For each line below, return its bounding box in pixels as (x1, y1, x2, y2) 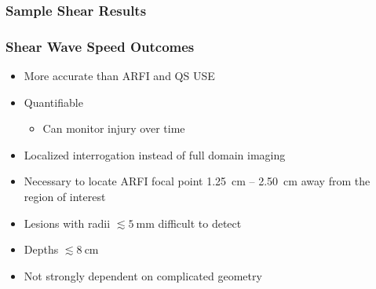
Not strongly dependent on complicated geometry (24, 267, 262, 284)
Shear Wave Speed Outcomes (5, 36, 195, 56)
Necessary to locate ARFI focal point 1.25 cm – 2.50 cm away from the (24, 173, 371, 189)
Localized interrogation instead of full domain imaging (24, 146, 286, 163)
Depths (24, 241, 59, 258)
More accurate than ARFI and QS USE (24, 68, 215, 84)
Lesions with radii (24, 214, 111, 231)
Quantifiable (24, 93, 83, 110)
